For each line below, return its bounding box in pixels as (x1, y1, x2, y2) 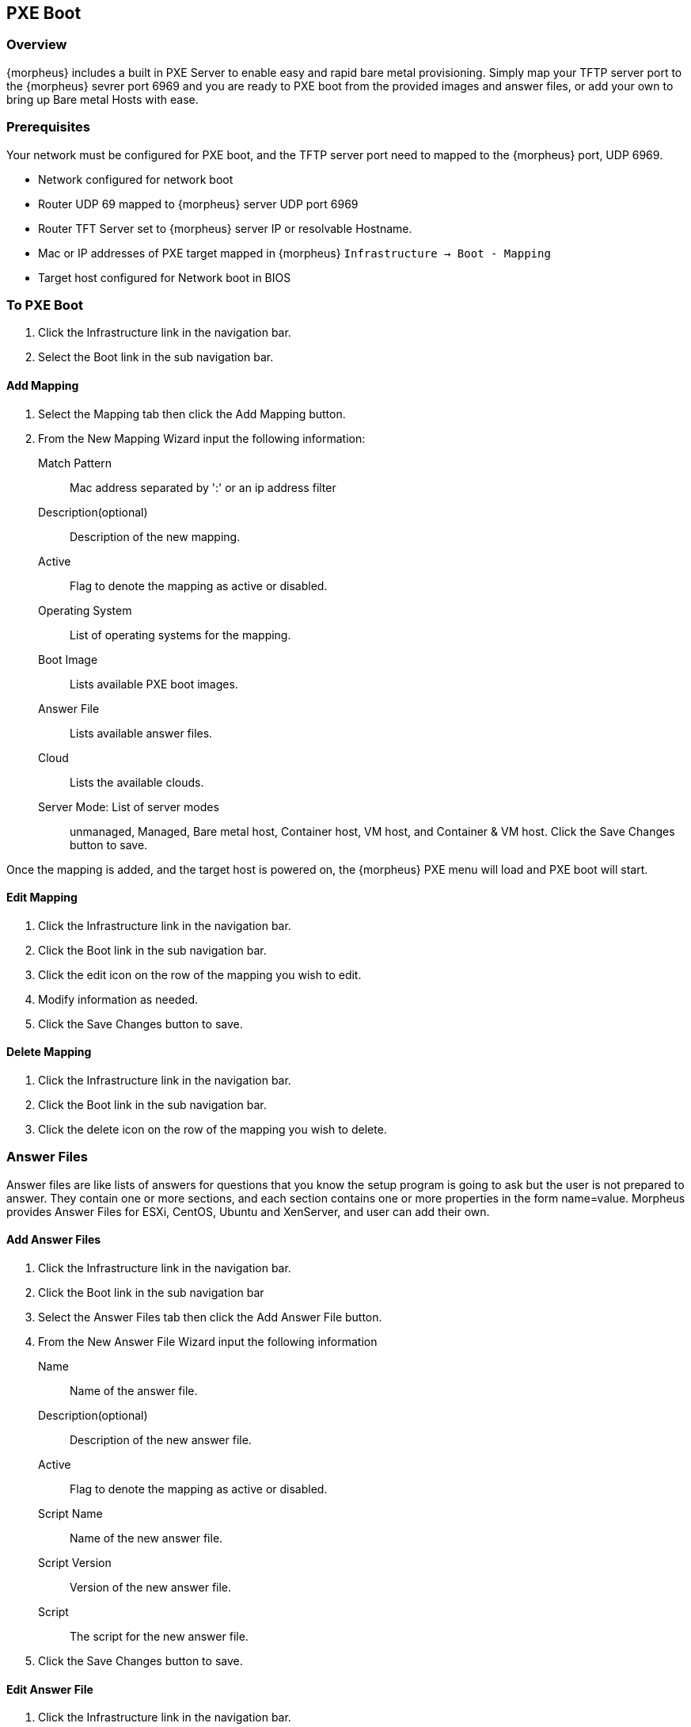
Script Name (38, 1506, 103, 1520)
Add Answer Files (6, 1233, 101, 1247)
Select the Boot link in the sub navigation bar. (38, 350, 274, 364)
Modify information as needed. (38, 992, 199, 1006)
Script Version (38, 1555, 112, 1569)
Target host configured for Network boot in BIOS (38, 270, 291, 284)
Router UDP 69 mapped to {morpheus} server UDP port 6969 (38, 196, 359, 211)
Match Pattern (38, 456, 112, 470)
